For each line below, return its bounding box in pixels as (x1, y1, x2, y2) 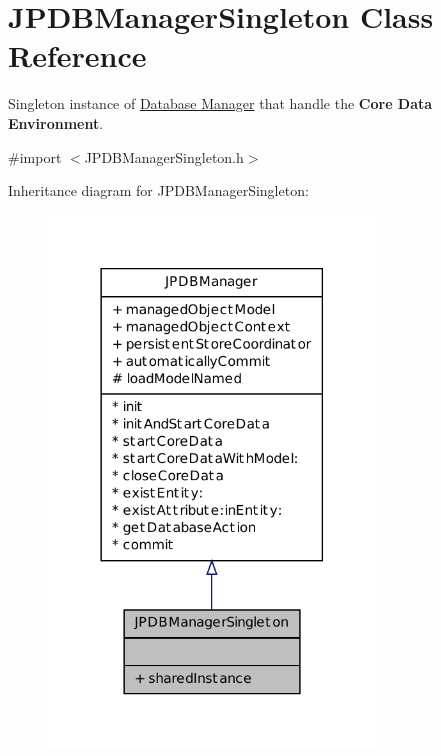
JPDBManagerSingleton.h (84, 146, 244, 167)
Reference (8, 35, 147, 76)
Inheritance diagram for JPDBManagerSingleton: (8, 180, 309, 201)
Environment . (8, 112, 104, 133)
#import (8, 146, 62, 167)
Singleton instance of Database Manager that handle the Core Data (8, 93, 433, 114)
